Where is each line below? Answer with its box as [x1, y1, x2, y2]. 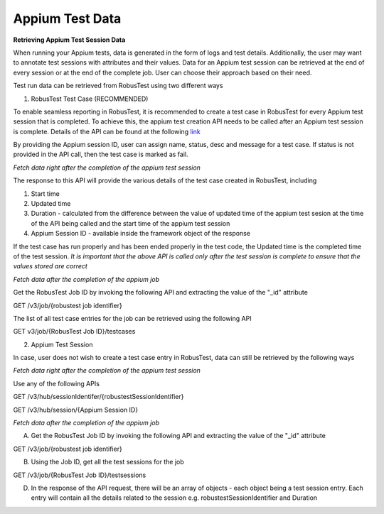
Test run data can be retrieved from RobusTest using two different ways [13, 82, 223, 90]
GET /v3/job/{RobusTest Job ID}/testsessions [13, 471, 146, 479]
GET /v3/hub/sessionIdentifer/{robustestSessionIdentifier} [13, 393, 184, 401]
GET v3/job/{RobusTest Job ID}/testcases [13, 327, 136, 336]
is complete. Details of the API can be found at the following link [13, 127, 201, 136]
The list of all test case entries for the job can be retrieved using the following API [13, 314, 252, 322]
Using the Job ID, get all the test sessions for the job [31, 458, 184, 466]
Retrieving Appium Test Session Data [13, 35, 126, 44]
